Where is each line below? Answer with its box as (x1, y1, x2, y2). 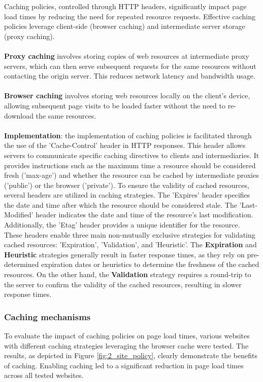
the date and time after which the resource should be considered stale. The (4, 199, 237, 210)
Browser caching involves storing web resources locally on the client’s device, (4, 90, 250, 101)
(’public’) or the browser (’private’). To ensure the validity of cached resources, (4, 179, 249, 190)
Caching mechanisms (4, 310, 91, 323)
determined (4, 259, 39, 270)
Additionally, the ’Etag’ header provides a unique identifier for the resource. (4, 219, 240, 230)
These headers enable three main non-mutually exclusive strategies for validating (4, 229, 255, 240)
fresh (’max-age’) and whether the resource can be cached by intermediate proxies (4, 170, 259, 180)
